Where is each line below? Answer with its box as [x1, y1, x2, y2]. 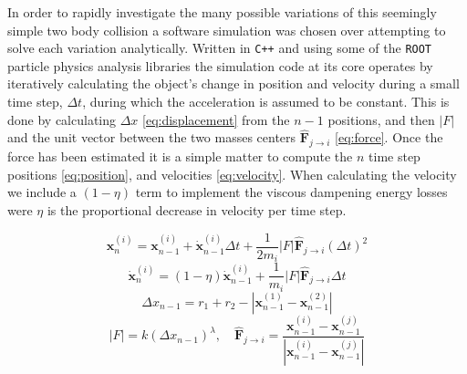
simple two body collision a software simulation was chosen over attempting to [7, 20, 446, 39]
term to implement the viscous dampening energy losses [135, 182, 448, 202]
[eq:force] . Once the [335, 128, 443, 147]
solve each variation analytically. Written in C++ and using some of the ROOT [7, 38, 432, 57]
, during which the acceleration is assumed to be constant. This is [82, 92, 450, 111]
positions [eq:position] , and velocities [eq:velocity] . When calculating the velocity [7, 164, 457, 183]
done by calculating [7, 109, 117, 129]
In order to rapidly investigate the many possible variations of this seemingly [7, 3, 437, 21]
